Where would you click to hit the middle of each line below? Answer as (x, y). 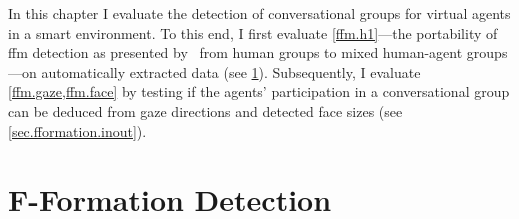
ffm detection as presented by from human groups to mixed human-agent (235, 52)
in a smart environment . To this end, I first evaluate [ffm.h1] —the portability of (253, 32)
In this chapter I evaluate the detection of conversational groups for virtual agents (259, 13)
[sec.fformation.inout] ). (77, 130)
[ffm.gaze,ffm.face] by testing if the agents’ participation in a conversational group (259, 91)
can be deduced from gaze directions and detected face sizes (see (205, 110)
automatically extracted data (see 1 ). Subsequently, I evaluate (231, 71)
